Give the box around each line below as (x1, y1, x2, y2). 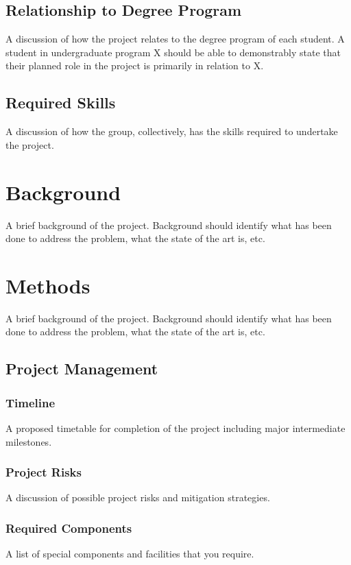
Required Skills (5, 92, 116, 113)
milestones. (5, 434, 52, 448)
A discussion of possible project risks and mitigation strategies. (5, 490, 270, 505)
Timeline (5, 394, 56, 411)
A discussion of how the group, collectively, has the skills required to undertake (5, 124, 338, 139)
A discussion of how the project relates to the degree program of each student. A (5, 32, 345, 46)
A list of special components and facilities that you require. (5, 546, 254, 561)
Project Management (5, 358, 158, 379)
